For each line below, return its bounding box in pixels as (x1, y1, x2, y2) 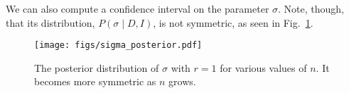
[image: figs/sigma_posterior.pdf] (34, 40, 203, 51)
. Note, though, (278, 1, 345, 15)
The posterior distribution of (34, 60, 159, 75)
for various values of (220, 60, 307, 75)
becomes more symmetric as (34, 74, 156, 89)
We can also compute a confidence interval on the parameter (6, 1, 269, 15)
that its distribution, (6, 15, 95, 30)
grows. (168, 74, 196, 89)
